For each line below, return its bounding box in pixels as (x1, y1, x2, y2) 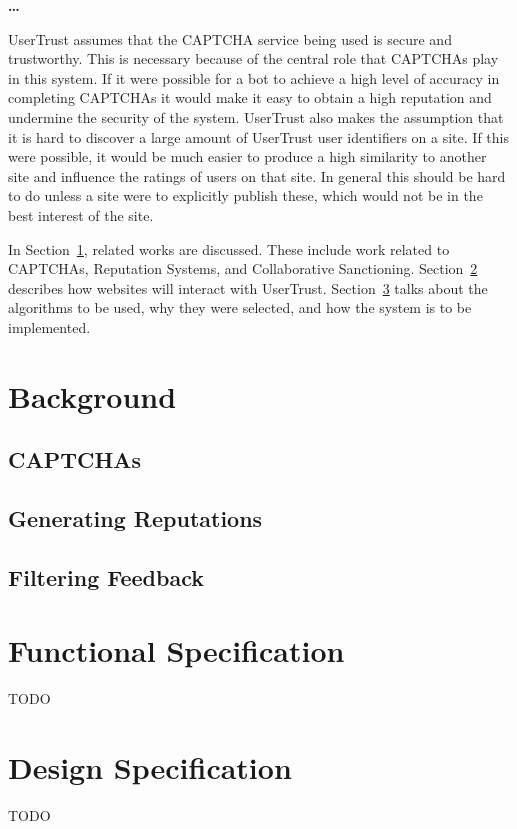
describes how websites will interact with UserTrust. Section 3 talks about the (8, 277, 488, 298)
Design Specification (8, 747, 292, 788)
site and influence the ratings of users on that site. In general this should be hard (8, 165, 506, 186)
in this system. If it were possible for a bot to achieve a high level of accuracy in (8, 67, 500, 88)
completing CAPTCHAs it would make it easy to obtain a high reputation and (8, 87, 492, 108)
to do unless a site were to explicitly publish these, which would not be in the (8, 185, 483, 206)
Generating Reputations (8, 503, 263, 534)
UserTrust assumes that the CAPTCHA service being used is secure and (8, 28, 452, 49)
